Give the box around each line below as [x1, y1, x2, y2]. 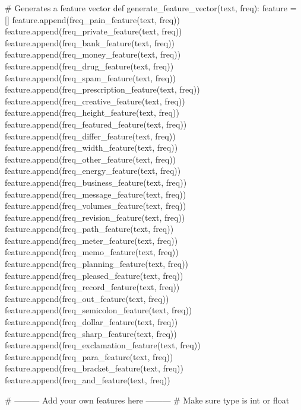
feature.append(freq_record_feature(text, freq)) [5, 281, 180, 293]
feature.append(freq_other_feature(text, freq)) [5, 152, 176, 165]
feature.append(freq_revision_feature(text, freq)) [5, 211, 185, 223]
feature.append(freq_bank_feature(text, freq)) [5, 36, 175, 49]
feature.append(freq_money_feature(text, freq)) [5, 48, 181, 61]
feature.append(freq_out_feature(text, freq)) [5, 292, 169, 304]
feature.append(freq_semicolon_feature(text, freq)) [5, 304, 192, 316]
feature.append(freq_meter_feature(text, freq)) [5, 234, 178, 246]
